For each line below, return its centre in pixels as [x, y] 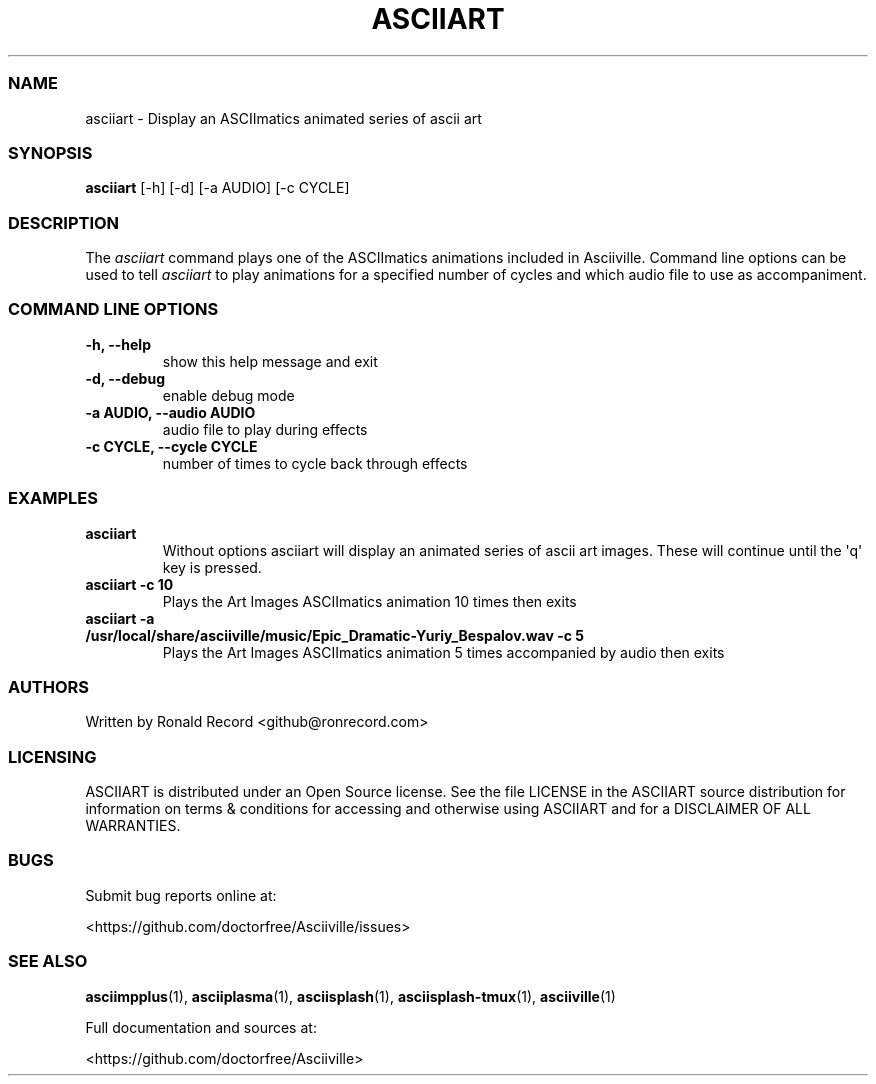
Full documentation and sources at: [201, 1027]
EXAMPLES [53, 498]
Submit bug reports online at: [181, 895]
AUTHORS [49, 686]
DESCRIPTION [64, 222]
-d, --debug [125, 378]
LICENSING [52, 756]
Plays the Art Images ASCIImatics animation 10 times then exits [369, 601]
